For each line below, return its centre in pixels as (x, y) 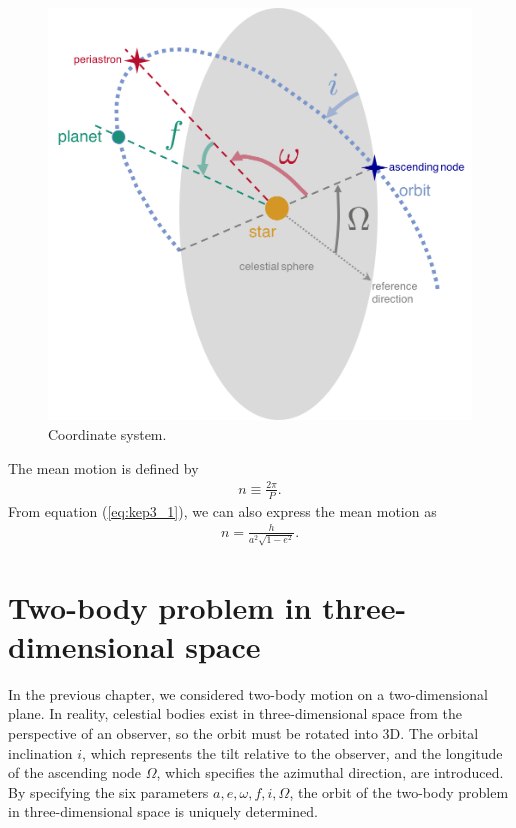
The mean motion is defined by (103, 467)
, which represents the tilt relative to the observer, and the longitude (292, 752)
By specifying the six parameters (108, 791)
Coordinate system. (107, 434)
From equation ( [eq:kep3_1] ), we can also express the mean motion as (222, 510)
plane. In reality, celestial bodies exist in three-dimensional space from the (235, 713)
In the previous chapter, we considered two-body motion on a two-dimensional (248, 693)
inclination (40, 752)
